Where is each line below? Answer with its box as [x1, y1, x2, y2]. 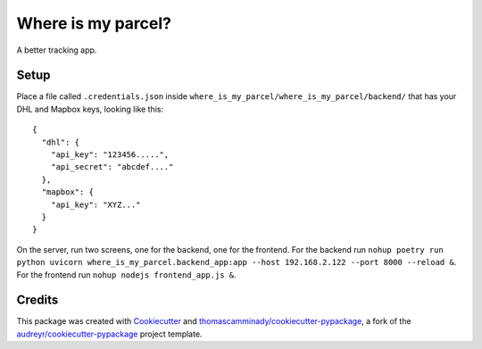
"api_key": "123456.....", [50, 150, 170, 160]
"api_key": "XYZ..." [50, 199, 141, 210]
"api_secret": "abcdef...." [50, 162, 174, 172]
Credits [16, 293, 59, 308]
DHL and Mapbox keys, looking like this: [16, 104, 164, 114]
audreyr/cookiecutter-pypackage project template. [16, 328, 203, 339]
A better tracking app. [16, 45, 97, 55]
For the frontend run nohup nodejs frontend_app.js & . [16, 269, 237, 280]
